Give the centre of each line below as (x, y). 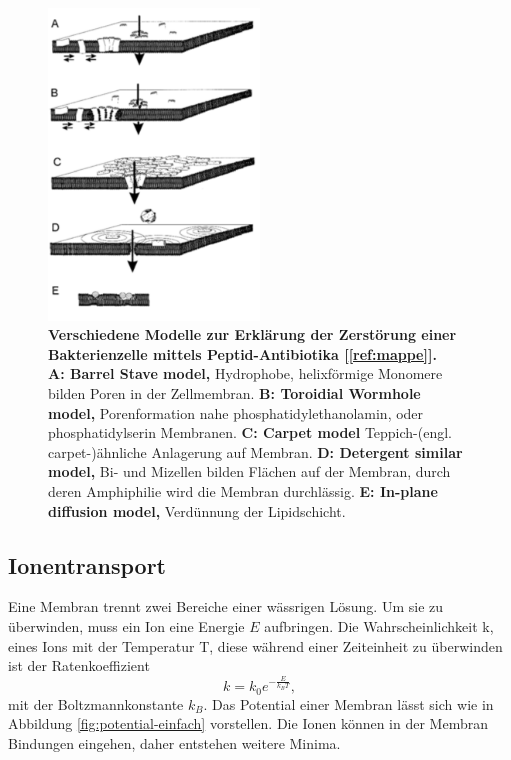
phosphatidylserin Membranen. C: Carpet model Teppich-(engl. (250, 432)
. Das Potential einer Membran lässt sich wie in (348, 703)
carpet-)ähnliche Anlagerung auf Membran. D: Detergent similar (255, 451)
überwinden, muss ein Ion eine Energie (126, 625)
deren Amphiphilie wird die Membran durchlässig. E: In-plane (243, 490)
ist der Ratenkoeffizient (79, 665)
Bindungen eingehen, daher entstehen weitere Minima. (174, 742)
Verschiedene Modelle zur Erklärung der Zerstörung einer (252, 334)
